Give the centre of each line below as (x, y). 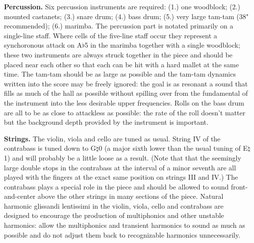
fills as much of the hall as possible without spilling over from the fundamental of (126, 93)
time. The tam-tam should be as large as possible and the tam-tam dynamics (120, 74)
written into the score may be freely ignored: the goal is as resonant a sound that (126, 83)
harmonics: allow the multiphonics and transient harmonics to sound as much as (125, 225)
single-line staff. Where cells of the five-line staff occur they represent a (111, 35)
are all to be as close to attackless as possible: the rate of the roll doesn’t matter (125, 112)
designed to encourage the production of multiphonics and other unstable (114, 215)
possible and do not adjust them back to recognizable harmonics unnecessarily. (122, 234)
